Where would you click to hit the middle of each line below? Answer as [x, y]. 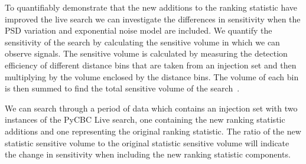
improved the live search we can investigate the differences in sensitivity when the [153, 19]
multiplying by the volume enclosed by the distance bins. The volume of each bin [152, 76]
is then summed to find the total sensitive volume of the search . [122, 88]
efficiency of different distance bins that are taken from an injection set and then [151, 65]
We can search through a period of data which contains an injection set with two [151, 108]
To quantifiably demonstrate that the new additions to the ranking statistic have [151, 7]
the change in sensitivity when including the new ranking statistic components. [148, 154]
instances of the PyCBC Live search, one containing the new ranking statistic [145, 119]
